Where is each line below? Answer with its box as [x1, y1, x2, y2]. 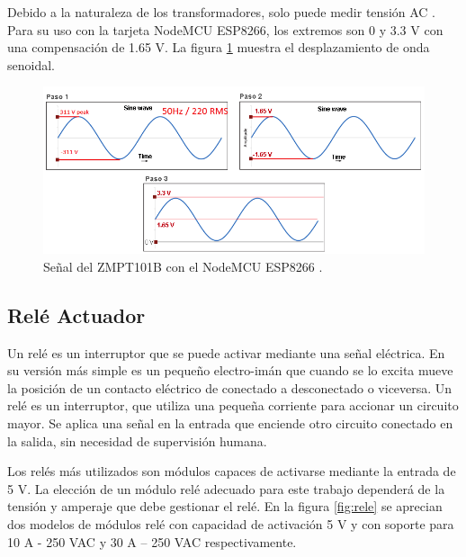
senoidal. [7, 55, 55, 74]
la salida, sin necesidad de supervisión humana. [7, 431, 267, 450]
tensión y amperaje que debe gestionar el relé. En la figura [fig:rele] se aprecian [7, 497, 443, 516]
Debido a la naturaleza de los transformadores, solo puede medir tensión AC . [7, 3, 435, 21]
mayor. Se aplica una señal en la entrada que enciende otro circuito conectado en [7, 414, 453, 433]
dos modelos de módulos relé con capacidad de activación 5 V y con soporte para [7, 515, 454, 534]
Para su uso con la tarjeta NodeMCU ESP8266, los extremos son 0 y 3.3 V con [7, 20, 444, 39]
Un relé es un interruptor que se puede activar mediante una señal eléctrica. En [7, 343, 445, 362]
